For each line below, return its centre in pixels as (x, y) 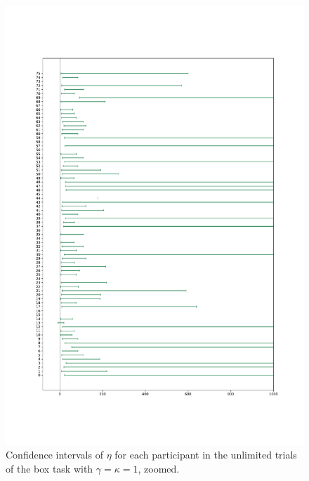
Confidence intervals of (54, 455)
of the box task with (50, 468)
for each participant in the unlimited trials (206, 455)
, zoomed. (159, 468)
